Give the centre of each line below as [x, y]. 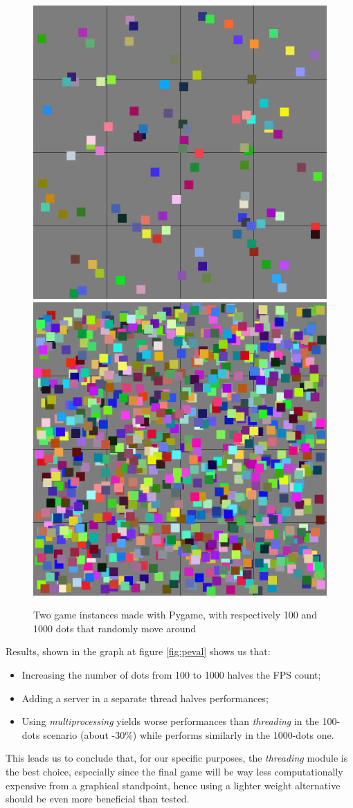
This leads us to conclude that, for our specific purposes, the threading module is [177, 758]
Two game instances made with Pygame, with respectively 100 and [175, 615]
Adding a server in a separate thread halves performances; [145, 698]
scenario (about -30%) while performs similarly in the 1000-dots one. [189, 734]
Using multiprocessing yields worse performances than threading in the [170, 721]
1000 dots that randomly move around [115, 628]
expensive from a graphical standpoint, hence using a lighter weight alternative [173, 785]
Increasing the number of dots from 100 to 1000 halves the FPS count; [171, 674]
